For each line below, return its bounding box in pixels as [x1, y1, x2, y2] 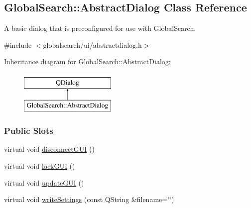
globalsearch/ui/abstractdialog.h [43, 39, 142, 50]
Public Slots [4, 124, 53, 137]
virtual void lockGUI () [4, 160, 75, 171]
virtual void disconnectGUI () [4, 144, 95, 154]
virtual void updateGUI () [4, 177, 84, 188]
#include [4, 39, 32, 50]
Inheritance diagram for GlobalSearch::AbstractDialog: [4, 56, 171, 67]
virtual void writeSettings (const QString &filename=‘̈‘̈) [4, 194, 174, 205]
